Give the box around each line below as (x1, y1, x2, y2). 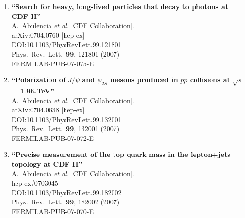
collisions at (190, 75, 230, 85)
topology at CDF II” (11, 159, 82, 169)
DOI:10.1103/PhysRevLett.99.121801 (11, 39, 122, 49)
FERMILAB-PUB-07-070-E (11, 206, 94, 217)
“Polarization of (11, 75, 65, 85)
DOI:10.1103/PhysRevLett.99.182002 (11, 187, 122, 197)
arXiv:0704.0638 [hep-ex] (11, 105, 85, 115)
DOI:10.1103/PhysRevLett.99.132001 (11, 114, 122, 124)
